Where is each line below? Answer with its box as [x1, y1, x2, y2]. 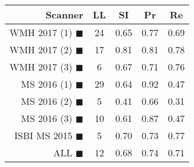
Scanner [46, 8, 83, 21]
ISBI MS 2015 [14, 129, 73, 142]
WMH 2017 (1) [9, 25, 73, 39]
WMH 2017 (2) [9, 43, 73, 56]
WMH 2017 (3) [9, 60, 73, 73]
